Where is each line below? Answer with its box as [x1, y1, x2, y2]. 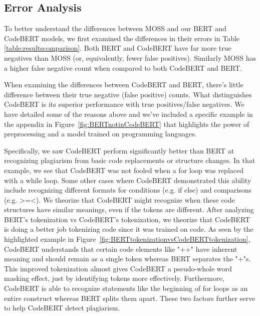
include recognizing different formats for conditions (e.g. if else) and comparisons [4, 185, 252, 195]
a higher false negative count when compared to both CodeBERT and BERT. [4, 62, 242, 73]
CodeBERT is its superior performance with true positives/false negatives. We [4, 99, 244, 109]
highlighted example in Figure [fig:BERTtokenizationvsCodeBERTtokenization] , [4, 234, 250, 244]
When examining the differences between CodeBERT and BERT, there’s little [4, 79, 243, 90]
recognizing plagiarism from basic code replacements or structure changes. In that [4, 155, 255, 166]
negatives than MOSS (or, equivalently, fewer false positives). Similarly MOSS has [4, 52, 256, 63]
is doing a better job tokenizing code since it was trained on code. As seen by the [4, 224, 253, 234]
